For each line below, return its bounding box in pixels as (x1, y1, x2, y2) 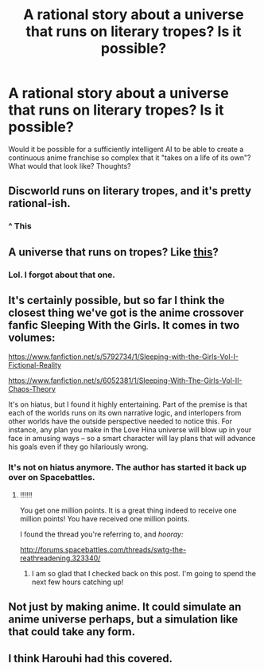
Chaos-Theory (8, 384, 56, 394)
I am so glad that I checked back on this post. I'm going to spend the (31, 568, 257, 578)
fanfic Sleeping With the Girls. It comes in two (8, 318, 240, 332)
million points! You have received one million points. (19, 513, 190, 523)
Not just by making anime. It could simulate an (8, 600, 242, 614)
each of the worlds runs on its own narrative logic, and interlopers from (8, 408, 242, 418)
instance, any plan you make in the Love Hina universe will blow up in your (8, 425, 252, 435)
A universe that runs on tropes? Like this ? (8, 245, 219, 259)
